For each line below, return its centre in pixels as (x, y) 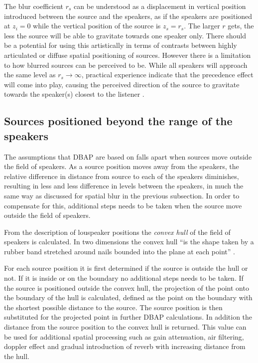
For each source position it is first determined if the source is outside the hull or (126, 268)
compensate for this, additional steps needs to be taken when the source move (123, 205)
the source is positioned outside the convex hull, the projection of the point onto (127, 287)
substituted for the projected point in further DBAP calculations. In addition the (128, 317)
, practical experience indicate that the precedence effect (167, 75)
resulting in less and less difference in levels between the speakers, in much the (124, 186)
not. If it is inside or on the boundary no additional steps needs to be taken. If (124, 278)
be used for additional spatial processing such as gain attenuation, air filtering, (124, 336)
